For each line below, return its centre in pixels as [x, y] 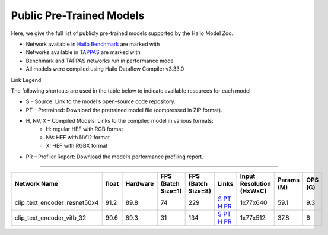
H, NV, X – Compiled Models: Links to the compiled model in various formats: [120, 121]
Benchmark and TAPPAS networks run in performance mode [100, 61]
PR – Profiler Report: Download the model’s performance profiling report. [115, 157]
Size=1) [171, 191]
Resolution [255, 184]
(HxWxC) [253, 191]
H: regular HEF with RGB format [85, 129]
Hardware [140, 184]
